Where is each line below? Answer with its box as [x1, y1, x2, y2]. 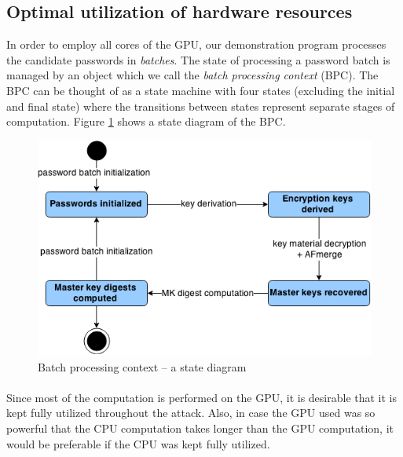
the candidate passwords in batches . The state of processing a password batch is [6, 51, 390, 68]
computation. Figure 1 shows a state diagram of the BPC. [6, 113, 286, 130]
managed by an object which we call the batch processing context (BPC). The [6, 67, 379, 83]
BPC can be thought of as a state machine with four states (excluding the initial [6, 82, 395, 98]
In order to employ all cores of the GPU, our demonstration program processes [6, 36, 387, 53]
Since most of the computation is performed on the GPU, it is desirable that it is [6, 389, 398, 405]
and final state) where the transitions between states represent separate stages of [6, 97, 395, 114]
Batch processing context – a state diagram [38, 358, 247, 375]
